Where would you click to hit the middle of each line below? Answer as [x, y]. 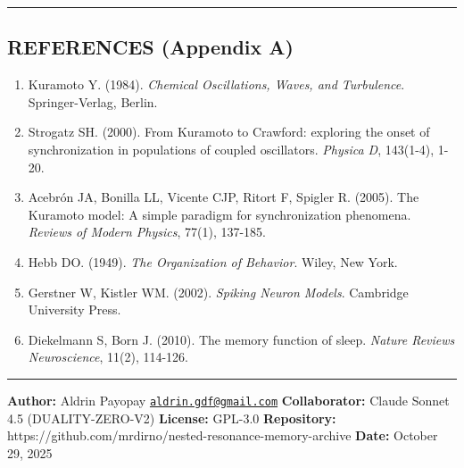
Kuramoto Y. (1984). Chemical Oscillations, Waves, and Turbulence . [216, 84]
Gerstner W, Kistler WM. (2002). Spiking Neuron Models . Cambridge [218, 292]
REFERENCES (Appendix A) [150, 47]
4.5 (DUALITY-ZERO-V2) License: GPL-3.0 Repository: [172, 418]
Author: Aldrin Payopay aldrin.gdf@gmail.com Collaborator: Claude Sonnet [228, 400]
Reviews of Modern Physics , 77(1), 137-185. [147, 232]
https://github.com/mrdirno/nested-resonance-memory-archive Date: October [223, 435]
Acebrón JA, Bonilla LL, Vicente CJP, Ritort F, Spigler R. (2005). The [224, 197]
